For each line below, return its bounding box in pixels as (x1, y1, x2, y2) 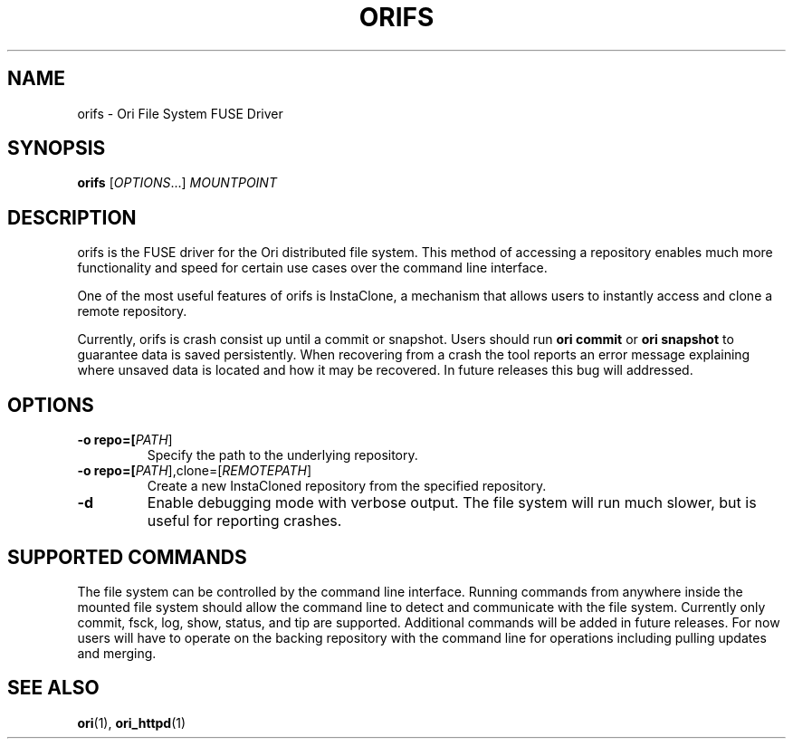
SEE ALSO (7, 676, 100, 700)
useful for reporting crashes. (147, 512, 342, 531)
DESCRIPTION (7, 206, 137, 229)
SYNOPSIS (7, 137, 106, 160)
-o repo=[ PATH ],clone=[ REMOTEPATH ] (77, 463, 312, 479)
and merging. (77, 645, 157, 661)
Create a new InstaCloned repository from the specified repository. (147, 478, 547, 494)
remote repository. (77, 303, 187, 320)
